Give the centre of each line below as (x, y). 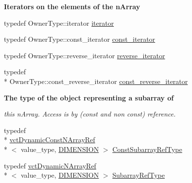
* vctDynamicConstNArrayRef (50, 140)
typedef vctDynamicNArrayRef (50, 165)
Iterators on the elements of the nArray (72, 6)
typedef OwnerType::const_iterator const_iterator (80, 39)
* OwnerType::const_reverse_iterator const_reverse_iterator (96, 81)
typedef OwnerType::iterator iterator (59, 23)
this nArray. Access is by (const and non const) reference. (90, 114)
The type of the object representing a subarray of (89, 97)
